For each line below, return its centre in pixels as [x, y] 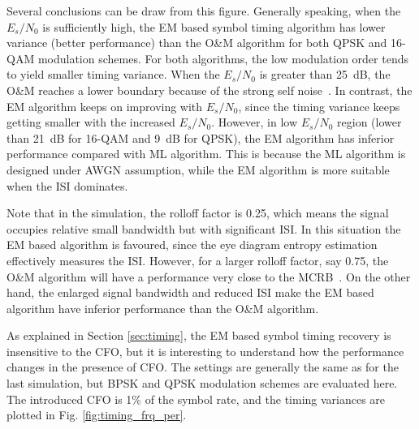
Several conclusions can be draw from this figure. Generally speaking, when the [204, 11]
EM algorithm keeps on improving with [105, 106]
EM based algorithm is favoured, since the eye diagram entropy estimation [192, 245]
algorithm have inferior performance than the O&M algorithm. [163, 308]
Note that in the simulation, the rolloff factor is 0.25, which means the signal [198, 213]
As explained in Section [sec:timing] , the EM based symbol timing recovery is [199, 335]
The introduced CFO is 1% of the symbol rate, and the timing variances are [196, 399]
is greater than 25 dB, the [325, 74]
